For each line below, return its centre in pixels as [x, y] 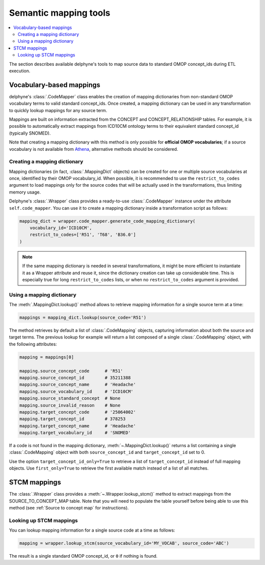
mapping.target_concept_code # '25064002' [78, 412]
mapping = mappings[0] [47, 357]
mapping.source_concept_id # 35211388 [75, 378]
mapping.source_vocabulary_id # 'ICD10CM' [76, 391]
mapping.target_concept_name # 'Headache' [78, 426]
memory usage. [25, 192]
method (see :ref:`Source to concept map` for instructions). [69, 508]
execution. [20, 71]
